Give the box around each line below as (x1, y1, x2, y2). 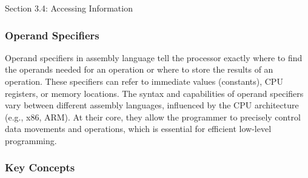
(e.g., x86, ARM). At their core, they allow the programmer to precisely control (5, 110, 301, 123)
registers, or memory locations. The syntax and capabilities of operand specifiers (5, 87, 304, 99)
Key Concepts (5, 160, 75, 175)
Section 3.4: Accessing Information (5, 2, 133, 14)
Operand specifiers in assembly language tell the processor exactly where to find (5, 51, 303, 64)
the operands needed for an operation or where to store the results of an (5, 63, 273, 76)
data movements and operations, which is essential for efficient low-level (5, 122, 272, 135)
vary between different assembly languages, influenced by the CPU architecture (5, 99, 299, 111)
